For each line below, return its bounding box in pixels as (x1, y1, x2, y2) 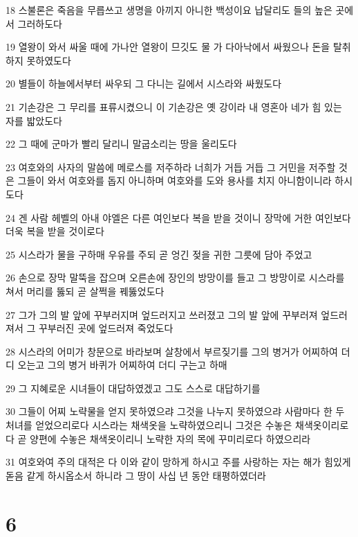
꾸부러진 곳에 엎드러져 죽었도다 (38, 321, 173, 335)
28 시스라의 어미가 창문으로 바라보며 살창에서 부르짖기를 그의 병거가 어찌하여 (6, 344, 338, 358)
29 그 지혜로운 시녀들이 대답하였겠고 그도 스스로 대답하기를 (6, 380, 261, 395)
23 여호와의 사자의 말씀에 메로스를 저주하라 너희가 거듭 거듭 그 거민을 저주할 (6, 159, 336, 174)
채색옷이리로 (295, 418, 349, 432)
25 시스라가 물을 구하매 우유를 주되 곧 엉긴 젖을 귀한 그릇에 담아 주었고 (6, 247, 312, 261)
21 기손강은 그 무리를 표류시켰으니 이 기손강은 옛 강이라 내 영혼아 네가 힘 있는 (6, 99, 342, 114)
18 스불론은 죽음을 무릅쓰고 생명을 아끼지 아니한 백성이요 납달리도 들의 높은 (6, 3, 332, 17)
